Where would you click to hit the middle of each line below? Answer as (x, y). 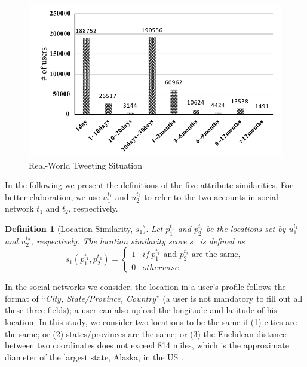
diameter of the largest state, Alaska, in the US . (94, 357)
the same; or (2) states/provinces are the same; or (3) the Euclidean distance (146, 333)
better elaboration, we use (53, 196)
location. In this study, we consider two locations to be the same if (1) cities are (151, 322)
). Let (153, 228)
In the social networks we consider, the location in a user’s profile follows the (145, 287)
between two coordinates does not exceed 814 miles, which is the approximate (147, 345)
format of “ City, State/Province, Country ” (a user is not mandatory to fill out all (154, 298)
